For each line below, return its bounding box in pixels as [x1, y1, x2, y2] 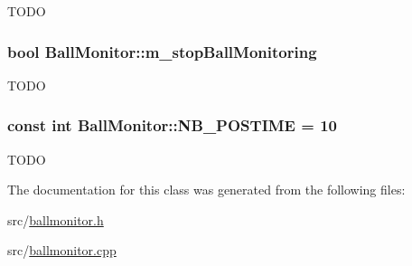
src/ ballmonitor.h [7, 210, 104, 229]
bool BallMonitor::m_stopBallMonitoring [7, 40, 317, 62]
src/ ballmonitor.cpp [7, 241, 117, 260]
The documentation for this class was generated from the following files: [7, 180, 406, 199]
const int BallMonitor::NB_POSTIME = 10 [7, 114, 337, 137]
